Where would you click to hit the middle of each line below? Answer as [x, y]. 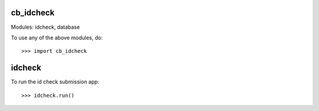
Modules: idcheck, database [45, 27]
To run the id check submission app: [55, 82]
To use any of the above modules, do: [57, 38]
